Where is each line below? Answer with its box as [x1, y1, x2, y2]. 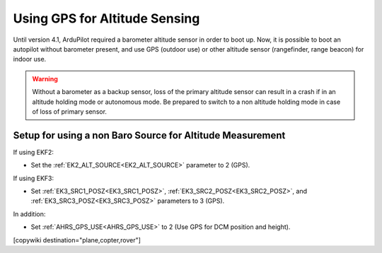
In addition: [13, 209, 46, 218]
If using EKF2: [13, 148, 54, 156]
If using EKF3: [13, 174, 54, 182]
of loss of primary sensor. [32, 107, 108, 116]
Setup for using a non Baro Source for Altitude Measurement [13, 129, 286, 141]
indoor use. [13, 55, 47, 64]
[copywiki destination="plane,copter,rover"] [13, 235, 141, 244]
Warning [32, 74, 58, 83]
